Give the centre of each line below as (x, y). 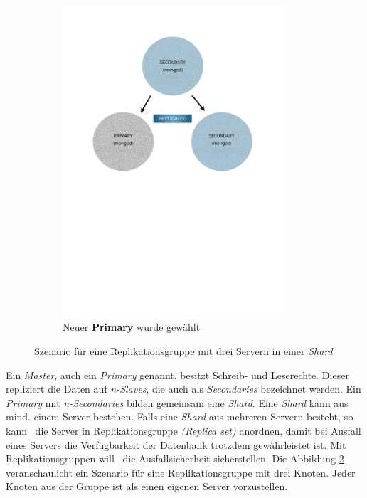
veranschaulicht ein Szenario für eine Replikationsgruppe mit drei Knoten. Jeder (181, 472)
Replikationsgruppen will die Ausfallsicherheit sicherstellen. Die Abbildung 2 (175, 459)
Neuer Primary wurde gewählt (132, 327)
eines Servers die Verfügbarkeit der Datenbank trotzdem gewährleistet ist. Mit (176, 444)
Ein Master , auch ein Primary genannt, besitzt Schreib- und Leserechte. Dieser (177, 375)
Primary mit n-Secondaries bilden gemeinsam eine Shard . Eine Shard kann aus (177, 402)
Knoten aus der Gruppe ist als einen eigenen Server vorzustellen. (147, 486)
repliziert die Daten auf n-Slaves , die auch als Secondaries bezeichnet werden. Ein (183, 389)
